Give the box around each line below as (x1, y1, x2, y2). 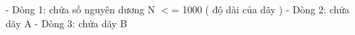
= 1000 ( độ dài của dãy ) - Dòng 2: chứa (171, 2, 350, 16)
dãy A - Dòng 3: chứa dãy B (6, 15, 128, 30)
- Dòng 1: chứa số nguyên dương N (6, 2, 155, 16)
